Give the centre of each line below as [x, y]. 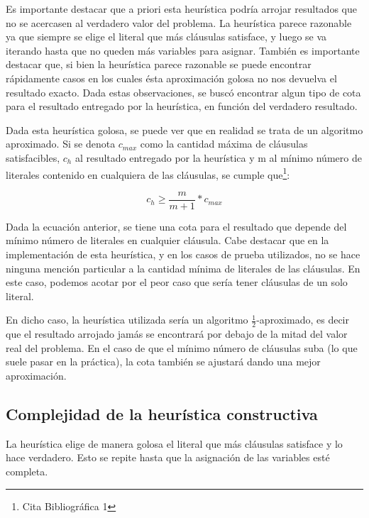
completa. [27, 471]
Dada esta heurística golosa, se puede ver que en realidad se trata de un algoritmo [184, 129]
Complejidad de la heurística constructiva [162, 414]
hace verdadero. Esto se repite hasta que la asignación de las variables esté [168, 457]
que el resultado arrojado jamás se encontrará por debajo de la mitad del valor [177, 334]
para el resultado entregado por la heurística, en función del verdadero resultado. [182, 106]
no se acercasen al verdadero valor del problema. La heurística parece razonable [179, 22]
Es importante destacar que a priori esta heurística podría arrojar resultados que [181, 9]
